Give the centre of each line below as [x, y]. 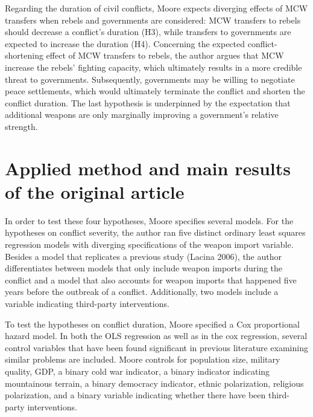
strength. [21, 126]
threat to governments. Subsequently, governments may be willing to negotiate [150, 79]
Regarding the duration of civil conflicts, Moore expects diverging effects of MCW [156, 8]
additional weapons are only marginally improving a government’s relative [142, 115]
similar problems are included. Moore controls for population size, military [143, 359]
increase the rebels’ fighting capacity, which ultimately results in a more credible [153, 67]
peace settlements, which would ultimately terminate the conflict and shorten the [155, 91]
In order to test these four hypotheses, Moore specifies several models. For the [149, 220]
